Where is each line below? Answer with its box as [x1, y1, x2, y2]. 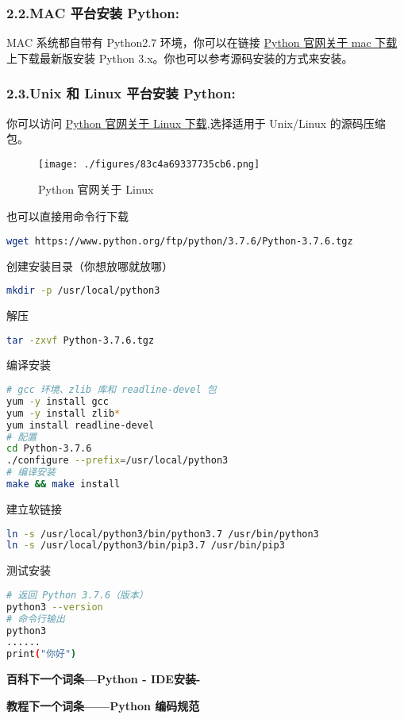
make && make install [6, 479, 121, 490]
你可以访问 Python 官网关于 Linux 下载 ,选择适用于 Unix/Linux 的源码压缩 [6, 114, 386, 131]
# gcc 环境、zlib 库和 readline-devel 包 [6, 384, 217, 396]
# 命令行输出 [6, 613, 65, 625]
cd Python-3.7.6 [6, 443, 92, 455]
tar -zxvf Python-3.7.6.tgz [6, 334, 155, 346]
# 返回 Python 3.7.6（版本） [6, 589, 148, 601]
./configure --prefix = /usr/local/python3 [6, 455, 229, 467]
